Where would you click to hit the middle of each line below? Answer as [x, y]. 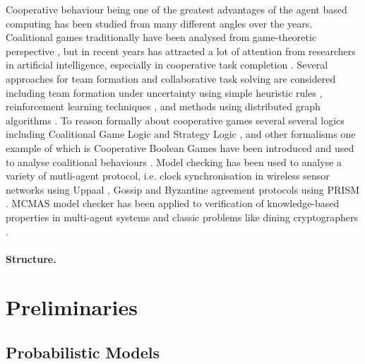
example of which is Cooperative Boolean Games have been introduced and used [180, 147]
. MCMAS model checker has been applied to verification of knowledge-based [173, 203]
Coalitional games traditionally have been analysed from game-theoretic [161, 37]
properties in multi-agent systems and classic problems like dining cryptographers [182, 217]
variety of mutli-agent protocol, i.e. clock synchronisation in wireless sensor [168, 176]
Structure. [31, 258]
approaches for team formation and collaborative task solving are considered [171, 78]
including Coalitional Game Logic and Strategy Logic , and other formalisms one [181, 134]
